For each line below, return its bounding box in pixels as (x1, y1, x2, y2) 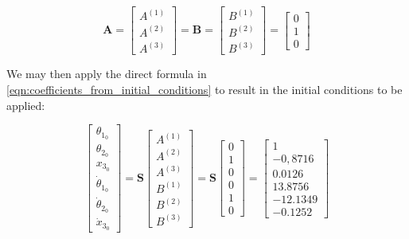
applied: (6, 96, 45, 113)
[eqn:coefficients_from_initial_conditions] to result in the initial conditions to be (6, 81, 403, 97)
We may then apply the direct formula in (6, 65, 207, 82)
